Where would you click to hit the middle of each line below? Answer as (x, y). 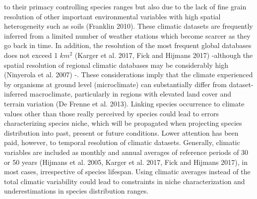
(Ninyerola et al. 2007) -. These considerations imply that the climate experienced (128, 75)
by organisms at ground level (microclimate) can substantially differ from (115, 84)
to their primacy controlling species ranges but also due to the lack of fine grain (125, 6)
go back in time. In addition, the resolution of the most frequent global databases (128, 45)
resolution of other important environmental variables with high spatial (112, 16)
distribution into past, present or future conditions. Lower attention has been (121, 132)
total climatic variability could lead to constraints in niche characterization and (125, 181)
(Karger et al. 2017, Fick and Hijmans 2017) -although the (164, 55)
